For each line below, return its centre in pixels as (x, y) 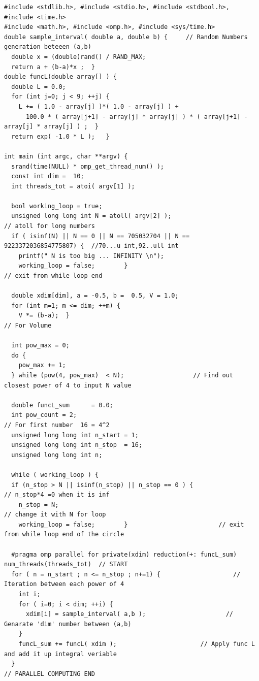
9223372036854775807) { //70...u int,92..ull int (91, 246)
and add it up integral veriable (60, 654)
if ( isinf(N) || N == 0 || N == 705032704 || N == (101, 236)
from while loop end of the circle (64, 534)
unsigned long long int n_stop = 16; (77, 445)
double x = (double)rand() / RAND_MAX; (79, 57)
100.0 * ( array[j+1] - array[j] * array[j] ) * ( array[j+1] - (137, 117)
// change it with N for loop (55, 515)
